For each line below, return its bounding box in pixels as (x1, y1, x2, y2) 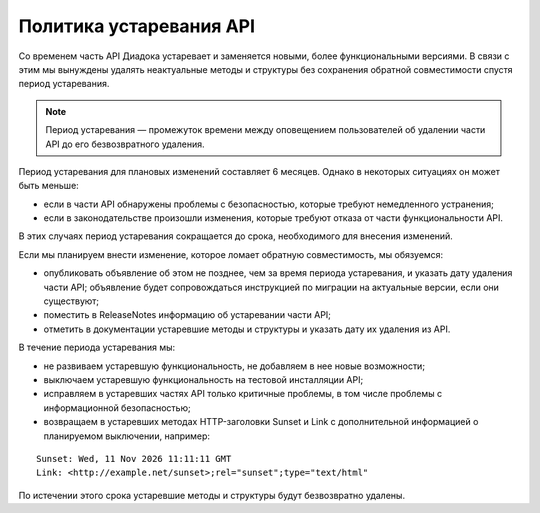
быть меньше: (18, 180, 79, 192)
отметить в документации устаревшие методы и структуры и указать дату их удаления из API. (43, 323, 451, 335)
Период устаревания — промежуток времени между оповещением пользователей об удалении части (45, 124, 486, 136)
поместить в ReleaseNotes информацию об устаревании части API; (43, 309, 332, 321)
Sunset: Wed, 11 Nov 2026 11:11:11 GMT (36, 453, 232, 464)
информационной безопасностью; (43, 401, 191, 414)
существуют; (43, 295, 100, 307)
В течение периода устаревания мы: (18, 341, 176, 354)
